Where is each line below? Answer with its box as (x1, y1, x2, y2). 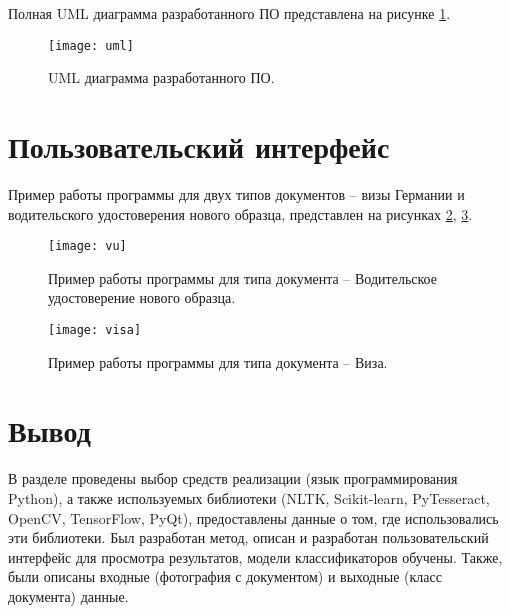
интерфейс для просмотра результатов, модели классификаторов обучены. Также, (8, 546, 503, 567)
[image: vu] (48, 239, 127, 254)
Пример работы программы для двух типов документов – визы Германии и (8, 183, 465, 204)
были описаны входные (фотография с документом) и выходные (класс (8, 566, 442, 587)
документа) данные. (8, 585, 129, 606)
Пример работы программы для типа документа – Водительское (48, 267, 437, 288)
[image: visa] (48, 323, 142, 337)
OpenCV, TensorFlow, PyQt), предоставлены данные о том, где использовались (8, 507, 499, 528)
